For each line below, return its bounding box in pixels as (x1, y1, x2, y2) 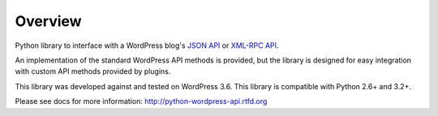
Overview (15, 12, 82, 30)
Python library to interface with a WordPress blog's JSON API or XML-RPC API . (15, 41, 279, 50)
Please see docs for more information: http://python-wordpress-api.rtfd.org (15, 97, 268, 106)
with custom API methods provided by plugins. (15, 67, 171, 76)
